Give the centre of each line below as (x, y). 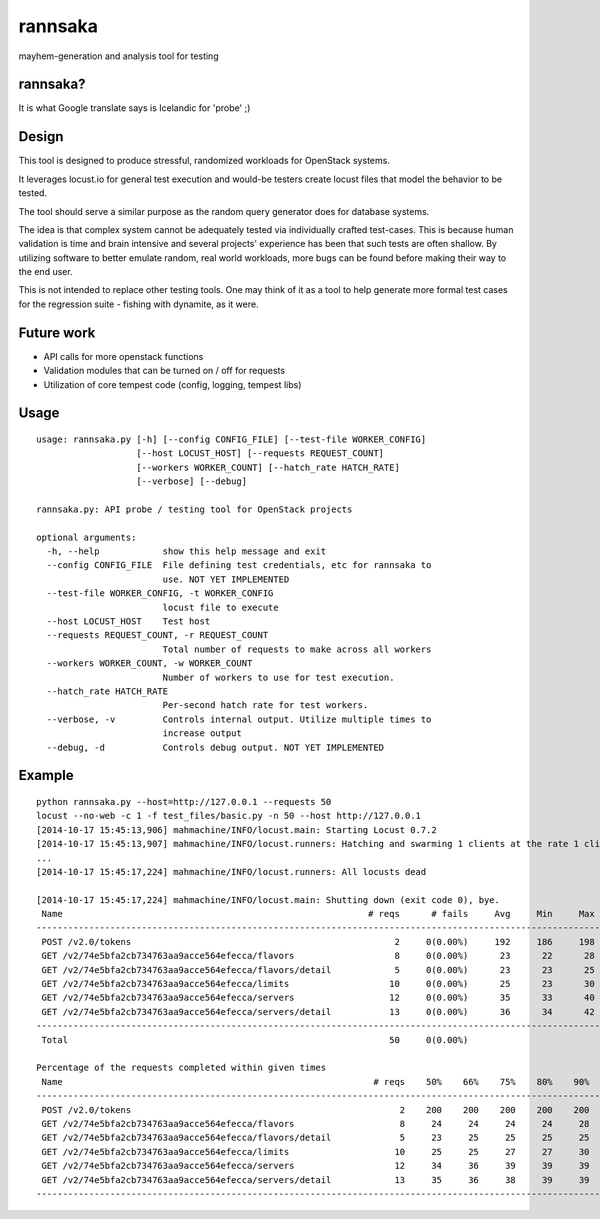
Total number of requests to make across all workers (297, 649)
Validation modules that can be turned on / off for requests (164, 371)
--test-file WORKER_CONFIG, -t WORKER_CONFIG (160, 593)
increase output (202, 733)
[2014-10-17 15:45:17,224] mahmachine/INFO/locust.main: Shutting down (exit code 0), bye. (268, 899)
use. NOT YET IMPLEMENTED (226, 579)
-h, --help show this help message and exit (186, 551)
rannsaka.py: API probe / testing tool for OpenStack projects (194, 509)
